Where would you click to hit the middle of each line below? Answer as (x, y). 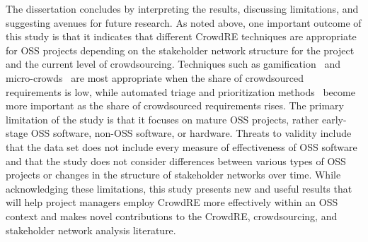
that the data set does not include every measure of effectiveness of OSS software (182, 146)
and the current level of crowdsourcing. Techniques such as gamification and (173, 64)
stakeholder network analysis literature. (91, 230)
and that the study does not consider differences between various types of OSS (176, 161)
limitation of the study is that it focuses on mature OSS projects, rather (162, 119)
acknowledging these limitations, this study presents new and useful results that (179, 188)
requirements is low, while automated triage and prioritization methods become (180, 91)
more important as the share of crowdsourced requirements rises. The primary (175, 105)
